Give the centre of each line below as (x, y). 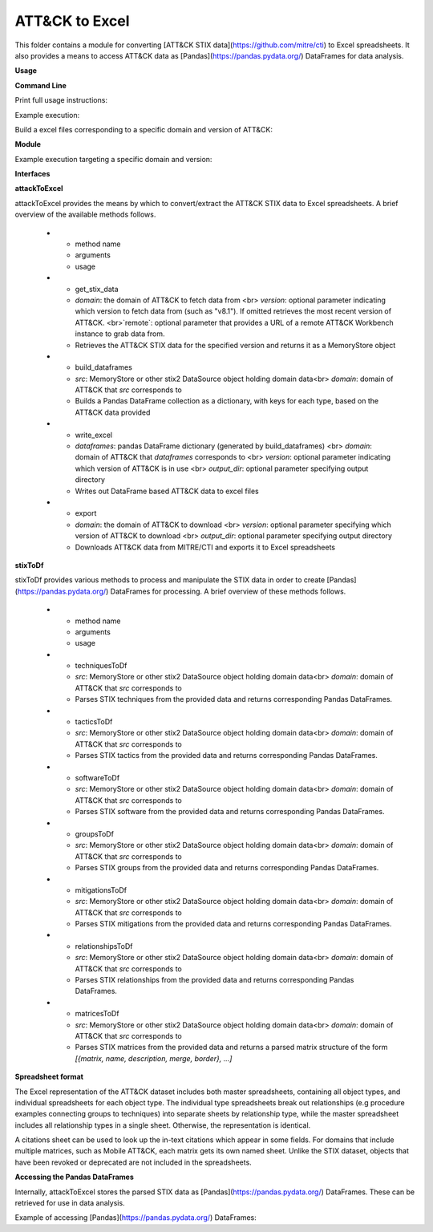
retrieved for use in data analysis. (70, 1203)
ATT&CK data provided (113, 412)
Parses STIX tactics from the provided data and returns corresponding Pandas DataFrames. (227, 756)
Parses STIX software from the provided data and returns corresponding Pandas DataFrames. (230, 812)
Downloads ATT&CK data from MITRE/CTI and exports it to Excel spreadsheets (205, 547)
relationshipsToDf (104, 946)
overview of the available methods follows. (85, 215)
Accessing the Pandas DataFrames (74, 1177)
